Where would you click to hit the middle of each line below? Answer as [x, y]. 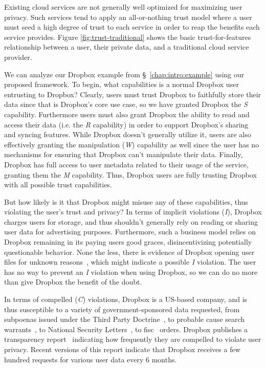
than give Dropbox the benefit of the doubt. [73, 282]
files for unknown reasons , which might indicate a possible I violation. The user [130, 262]
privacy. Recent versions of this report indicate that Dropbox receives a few [122, 349]
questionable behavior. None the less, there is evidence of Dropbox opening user [129, 252]
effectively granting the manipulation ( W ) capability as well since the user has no [132, 144]
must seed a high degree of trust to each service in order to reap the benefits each [132, 27]
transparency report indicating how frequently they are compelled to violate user [133, 339]
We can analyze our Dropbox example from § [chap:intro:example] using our [124, 74]
